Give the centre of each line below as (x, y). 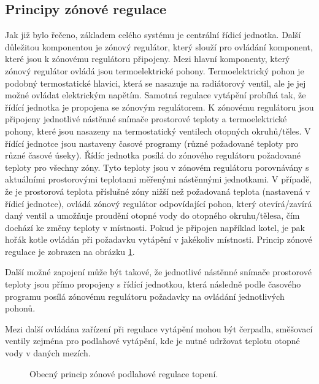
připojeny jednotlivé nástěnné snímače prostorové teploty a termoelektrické (146, 119)
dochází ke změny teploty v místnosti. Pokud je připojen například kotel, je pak (155, 227)
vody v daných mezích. (48, 353)
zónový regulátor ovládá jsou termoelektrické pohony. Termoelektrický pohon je (155, 70)
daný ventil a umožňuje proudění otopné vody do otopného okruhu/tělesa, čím (152, 215)
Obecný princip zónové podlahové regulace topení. (124, 373)
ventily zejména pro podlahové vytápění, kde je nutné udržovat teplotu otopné (152, 341)
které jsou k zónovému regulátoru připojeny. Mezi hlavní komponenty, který (148, 59)
